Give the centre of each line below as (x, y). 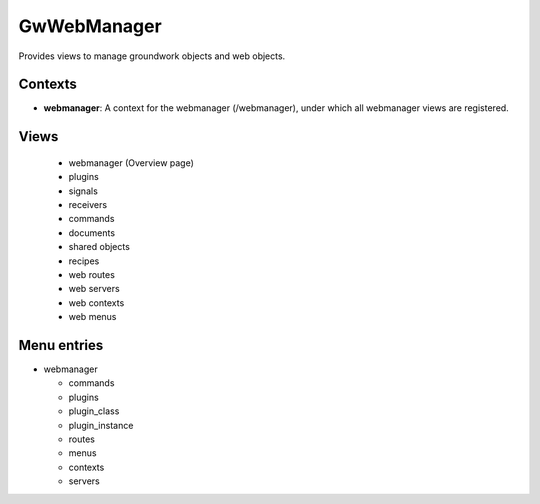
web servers (94, 289)
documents (91, 232)
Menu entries (61, 345)
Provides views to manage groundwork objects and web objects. (152, 56)
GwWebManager (90, 26)
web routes (91, 274)
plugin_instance (101, 425)
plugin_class (94, 411)
